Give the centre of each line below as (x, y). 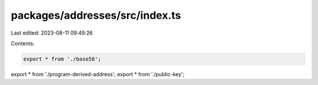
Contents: (23, 43)
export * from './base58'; (62, 59)
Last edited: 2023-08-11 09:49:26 (52, 33)
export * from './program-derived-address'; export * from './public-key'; (98, 74)
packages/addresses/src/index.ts (96, 15)
